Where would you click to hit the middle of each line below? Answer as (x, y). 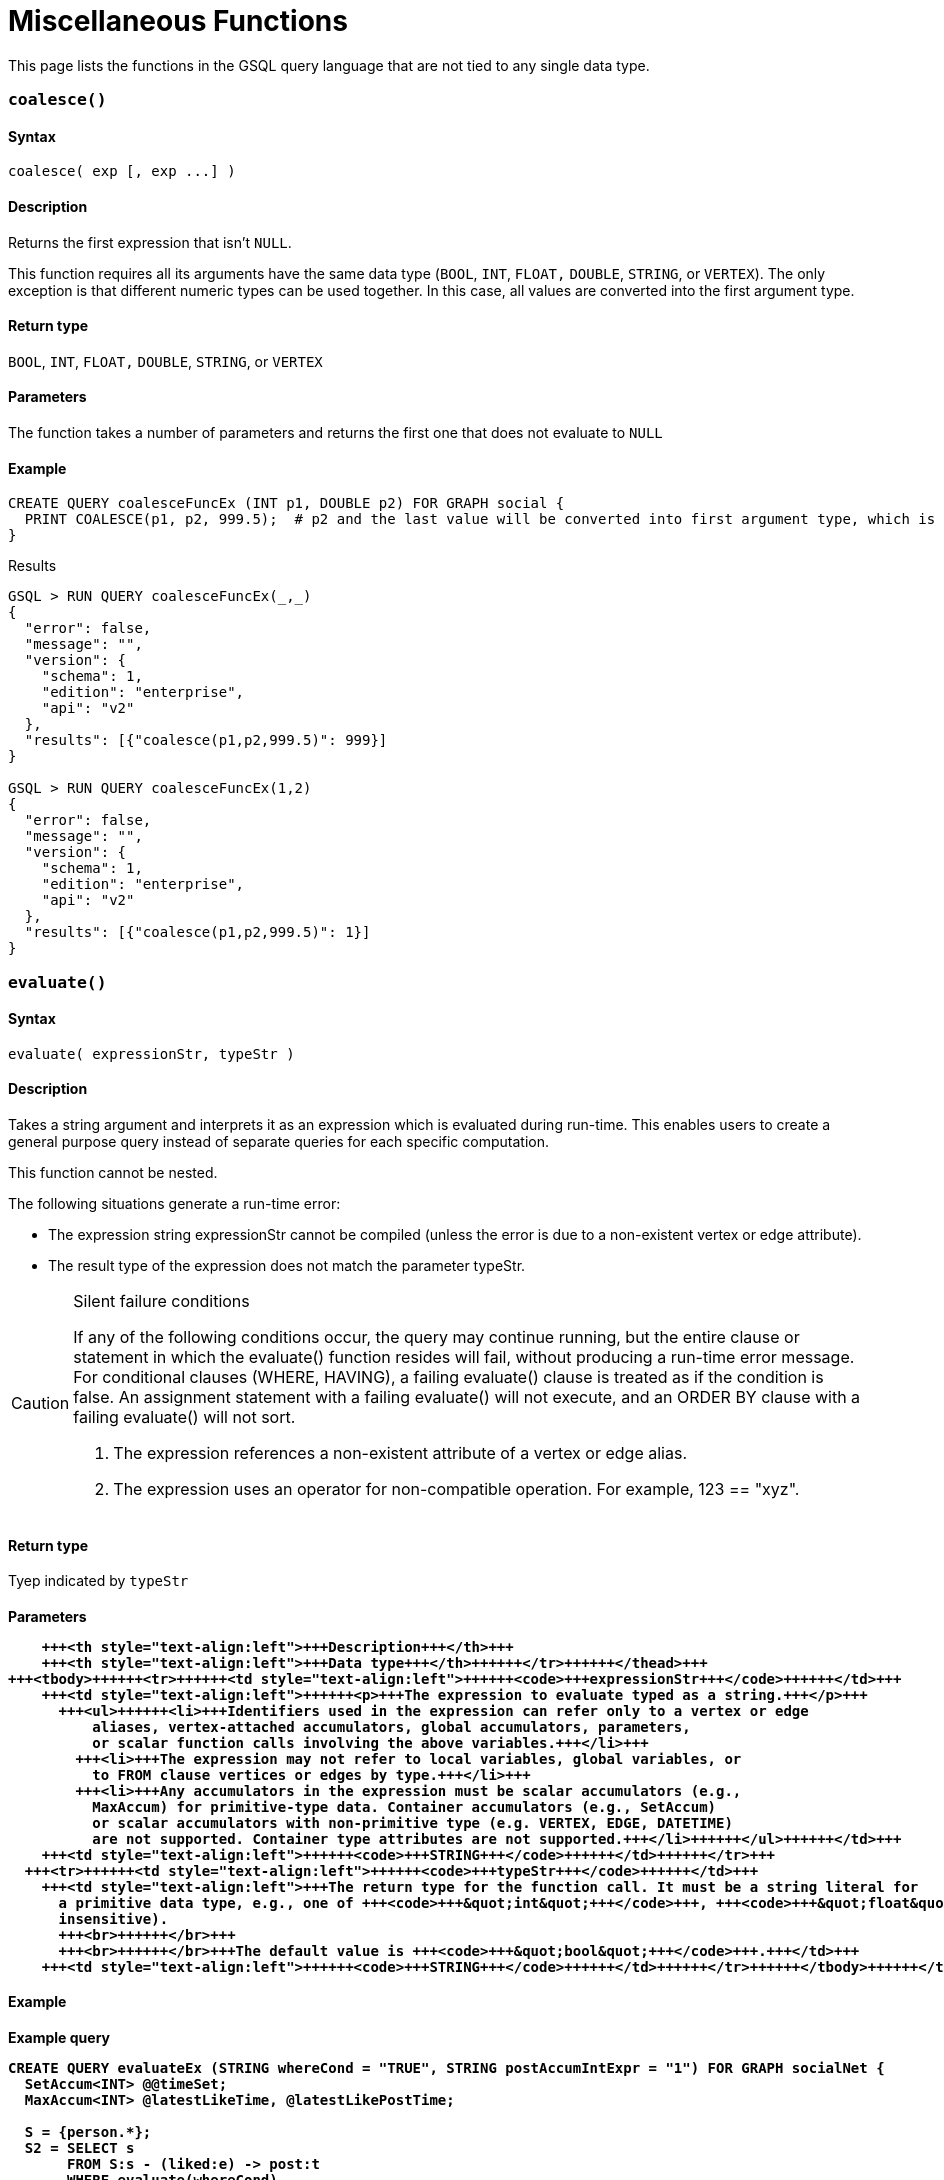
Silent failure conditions (161, 1301)
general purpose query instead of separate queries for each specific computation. (278, 1142)
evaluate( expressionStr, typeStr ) (151, 1053)
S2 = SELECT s (79, 2148)
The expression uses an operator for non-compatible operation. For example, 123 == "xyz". (456, 1489)
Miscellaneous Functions (178, 21)
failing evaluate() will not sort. (184, 1417)
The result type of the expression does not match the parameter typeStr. (287, 1266)
